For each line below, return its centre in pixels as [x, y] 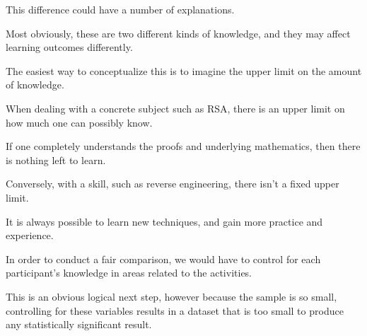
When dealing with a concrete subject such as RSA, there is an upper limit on [175, 108]
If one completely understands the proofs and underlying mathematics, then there [183, 146]
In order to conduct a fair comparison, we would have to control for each [163, 259]
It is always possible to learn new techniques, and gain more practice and [164, 221]
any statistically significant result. [79, 324]
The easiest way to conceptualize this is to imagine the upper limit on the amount [184, 70]
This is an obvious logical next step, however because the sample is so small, [171, 296]
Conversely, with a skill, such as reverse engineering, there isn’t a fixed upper [173, 184]
